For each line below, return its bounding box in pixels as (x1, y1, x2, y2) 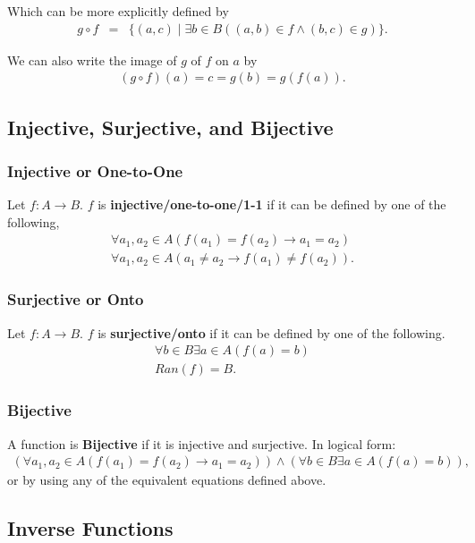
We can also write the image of (7, 50, 177, 69)
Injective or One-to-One (7, 159, 183, 182)
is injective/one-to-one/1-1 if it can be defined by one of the (98, 195, 446, 214)
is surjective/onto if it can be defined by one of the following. (98, 323, 445, 342)
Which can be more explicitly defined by (7, 2, 229, 20)
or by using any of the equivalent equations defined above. (7, 471, 327, 489)
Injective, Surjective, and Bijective (7, 113, 334, 140)
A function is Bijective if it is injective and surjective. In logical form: (7, 434, 396, 453)
